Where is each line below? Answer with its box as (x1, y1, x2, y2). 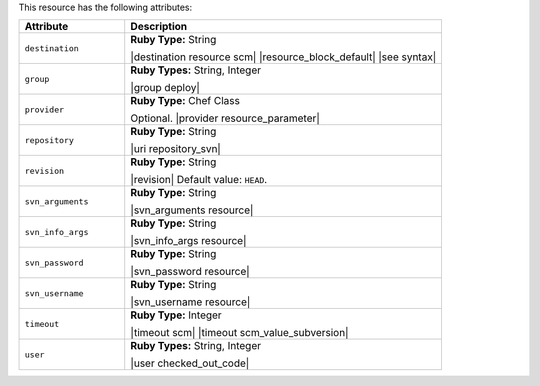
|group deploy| (130, 81, 200, 95)
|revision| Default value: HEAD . (130, 173, 268, 187)
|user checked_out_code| (130, 356, 250, 370)
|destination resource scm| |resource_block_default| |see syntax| (130, 50, 437, 64)
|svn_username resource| (130, 295, 251, 309)
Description (130, 20, 188, 34)
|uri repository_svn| (130, 142, 222, 156)
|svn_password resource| (130, 265, 250, 279)
